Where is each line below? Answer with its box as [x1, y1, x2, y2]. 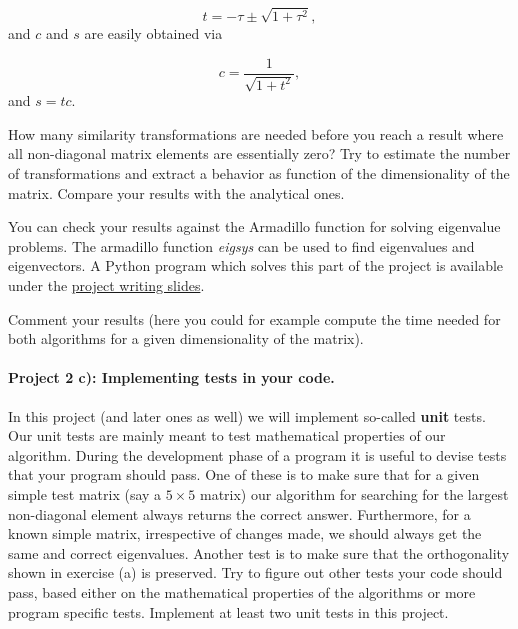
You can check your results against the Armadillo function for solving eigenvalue [8, 216, 501, 237]
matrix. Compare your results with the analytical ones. [8, 182, 345, 203]
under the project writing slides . [8, 274, 205, 295]
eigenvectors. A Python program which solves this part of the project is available [8, 255, 504, 276]
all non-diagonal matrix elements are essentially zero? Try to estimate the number [8, 143, 511, 164]
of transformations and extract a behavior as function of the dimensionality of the [8, 163, 510, 184]
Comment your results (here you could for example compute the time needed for [8, 308, 501, 329]
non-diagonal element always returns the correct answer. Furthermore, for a [8, 503, 471, 524]
